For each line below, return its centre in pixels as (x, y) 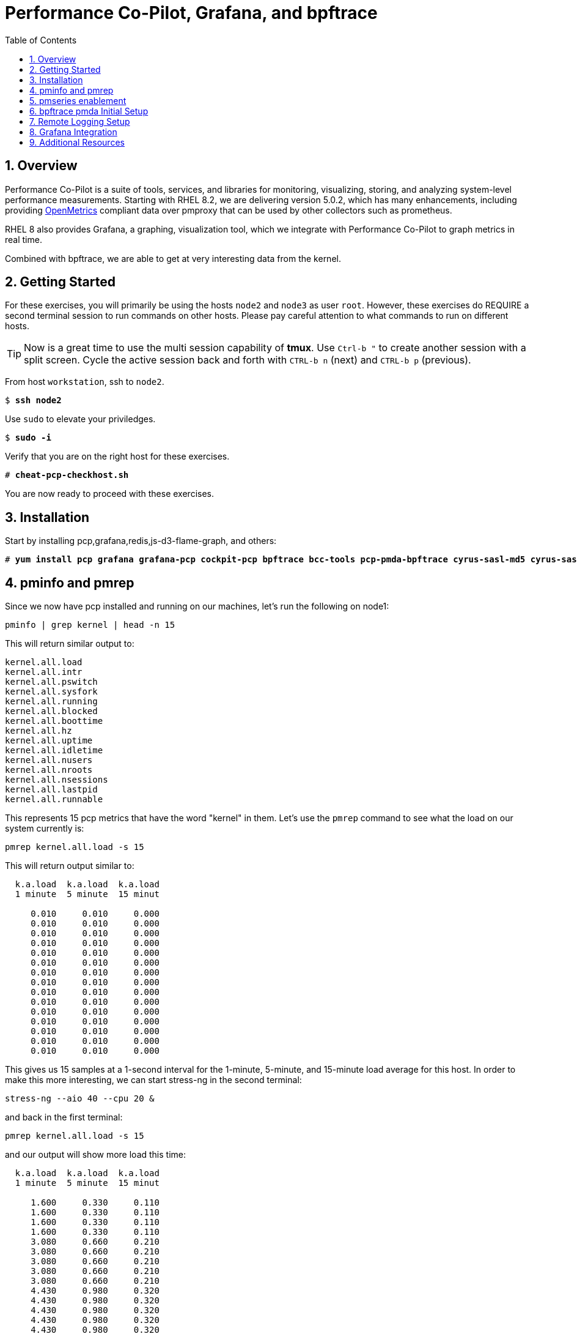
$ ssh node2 (33, 401)
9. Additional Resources (77, 142)
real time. (24, 239)
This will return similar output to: (70, 644)
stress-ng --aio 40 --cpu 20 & (80, 1099)
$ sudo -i (28, 438)
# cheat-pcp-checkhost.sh (67, 475)
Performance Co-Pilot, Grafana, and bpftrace (191, 13)
